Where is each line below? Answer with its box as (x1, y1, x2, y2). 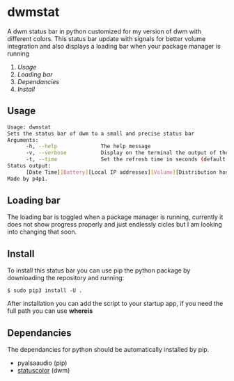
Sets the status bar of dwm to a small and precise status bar (7, 130, 195, 137)
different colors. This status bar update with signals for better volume (7, 34, 206, 42)
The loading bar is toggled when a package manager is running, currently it (7, 213, 224, 221)
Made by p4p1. (7, 175, 49, 182)
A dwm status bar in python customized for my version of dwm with (7, 27, 202, 35)
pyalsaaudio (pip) (17, 359, 68, 367)
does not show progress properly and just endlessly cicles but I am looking (7, 220, 223, 229)
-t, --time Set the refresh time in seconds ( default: (25, 156, 229, 163)
